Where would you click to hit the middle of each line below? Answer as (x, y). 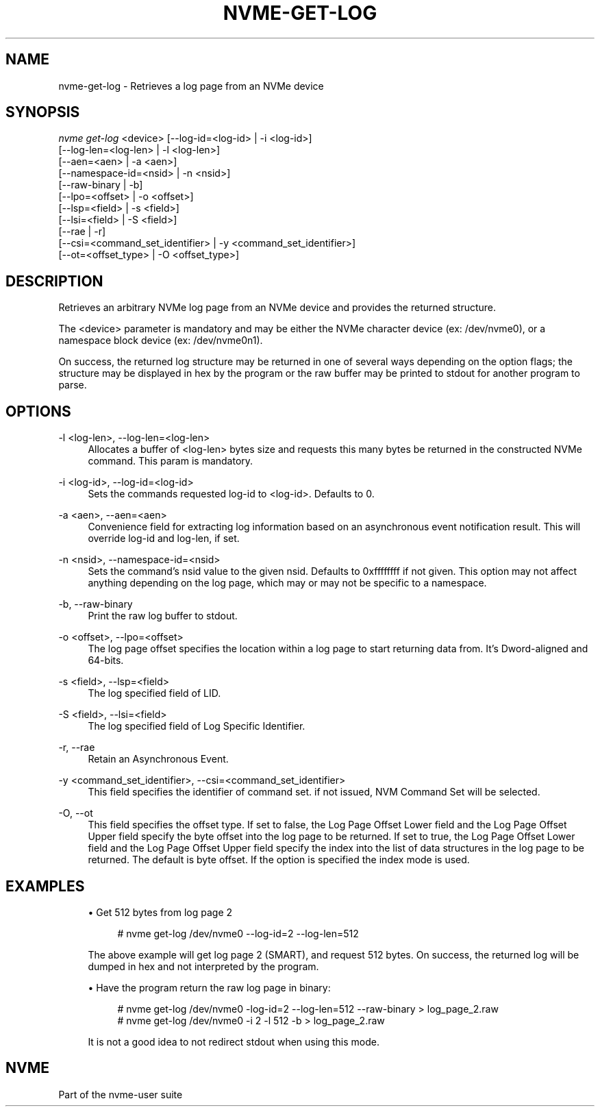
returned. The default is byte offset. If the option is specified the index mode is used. (279, 860)
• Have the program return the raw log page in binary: (209, 987)
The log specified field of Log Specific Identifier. (197, 726)
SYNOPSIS (43, 112)
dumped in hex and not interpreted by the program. (203, 966)
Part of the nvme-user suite (121, 1094)
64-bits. (106, 660)
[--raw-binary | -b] (101, 185)
